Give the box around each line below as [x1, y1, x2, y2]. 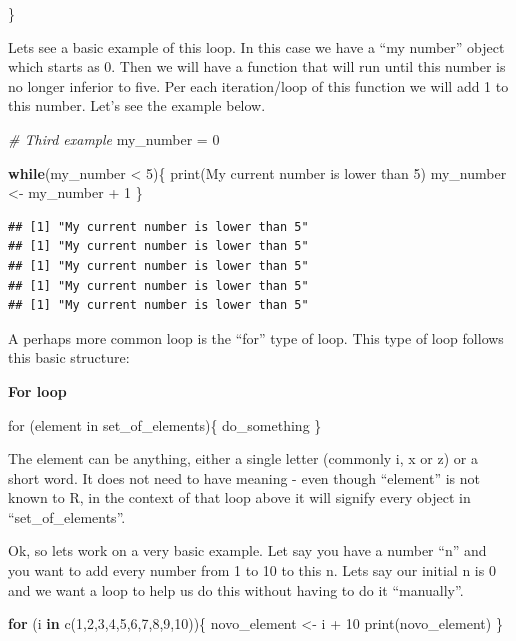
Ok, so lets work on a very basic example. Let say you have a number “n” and [8, 540, 487, 561]
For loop [8, 380, 67, 401]
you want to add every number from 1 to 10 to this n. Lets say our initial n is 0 [8, 560, 496, 581]
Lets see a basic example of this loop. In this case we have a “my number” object [8, 36, 505, 57]
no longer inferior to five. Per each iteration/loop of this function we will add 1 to [8, 75, 509, 96]
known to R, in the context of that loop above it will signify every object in [8, 487, 471, 508]
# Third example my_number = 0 [8, 128, 220, 149]
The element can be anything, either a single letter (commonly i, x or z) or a [8, 448, 478, 469]
